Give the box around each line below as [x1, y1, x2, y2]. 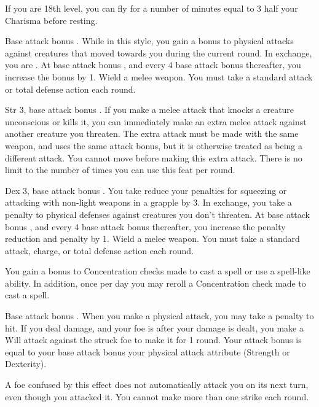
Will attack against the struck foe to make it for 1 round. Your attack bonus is [5, 333, 302, 346]
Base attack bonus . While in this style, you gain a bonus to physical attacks [5, 34, 294, 47]
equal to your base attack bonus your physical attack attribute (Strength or [5, 345, 290, 358]
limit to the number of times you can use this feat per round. [5, 163, 235, 176]
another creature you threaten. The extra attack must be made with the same [5, 127, 299, 140]
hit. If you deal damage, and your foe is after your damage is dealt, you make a [5, 321, 304, 334]
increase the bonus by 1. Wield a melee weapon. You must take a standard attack [5, 70, 313, 83]
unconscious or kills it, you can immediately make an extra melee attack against [5, 115, 307, 128]
